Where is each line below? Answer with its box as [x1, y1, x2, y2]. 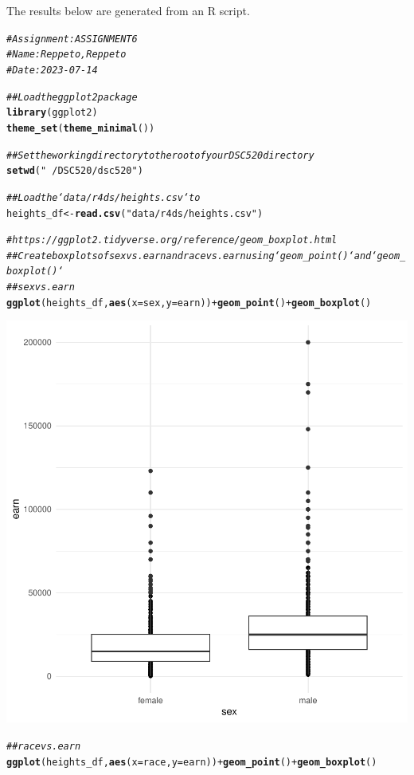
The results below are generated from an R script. [6, 2, 250, 18]
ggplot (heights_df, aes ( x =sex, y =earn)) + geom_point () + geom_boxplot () [6, 297, 372, 309]
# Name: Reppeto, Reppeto [6, 49, 127, 61]
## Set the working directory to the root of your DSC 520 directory [6, 149, 314, 161]
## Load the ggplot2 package [6, 91, 138, 103]
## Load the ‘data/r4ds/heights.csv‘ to [6, 191, 201, 203]
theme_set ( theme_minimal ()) [6, 122, 155, 134]
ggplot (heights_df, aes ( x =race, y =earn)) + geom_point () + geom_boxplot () [6, 756, 377, 768]
